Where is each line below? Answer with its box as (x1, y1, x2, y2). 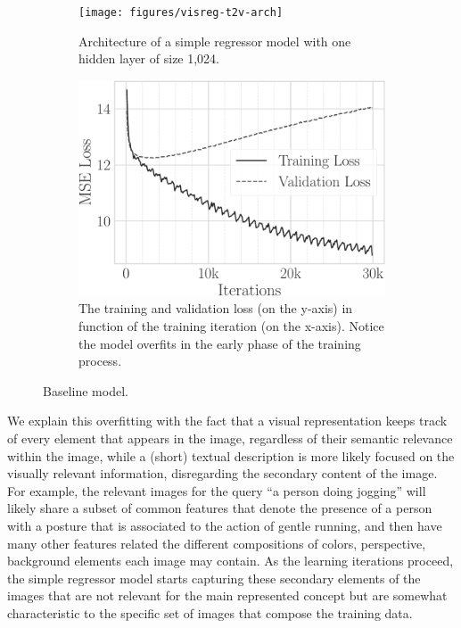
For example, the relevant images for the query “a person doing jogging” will (7, 481, 426, 500)
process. (78, 351, 122, 370)
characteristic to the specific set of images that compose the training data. (7, 603, 413, 622)
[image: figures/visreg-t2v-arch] (78, 6, 284, 19)
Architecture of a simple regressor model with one (78, 31, 351, 50)
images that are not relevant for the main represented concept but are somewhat (7, 586, 448, 605)
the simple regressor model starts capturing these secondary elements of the (7, 568, 421, 587)
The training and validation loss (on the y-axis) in (78, 299, 353, 318)
